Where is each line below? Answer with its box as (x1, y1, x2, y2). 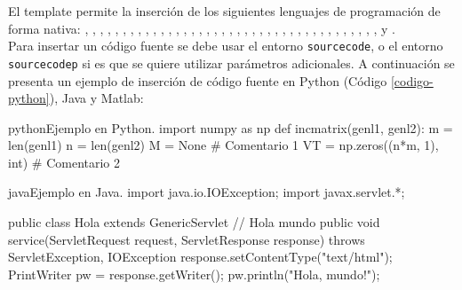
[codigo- (390, 71, 434, 90)
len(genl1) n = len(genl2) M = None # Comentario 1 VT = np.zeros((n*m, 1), (8, 136, 439, 154)
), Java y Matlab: (49, 89, 144, 107)
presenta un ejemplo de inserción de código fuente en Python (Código (8, 71, 387, 90)
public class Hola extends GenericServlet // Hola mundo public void (8, 213, 380, 231)
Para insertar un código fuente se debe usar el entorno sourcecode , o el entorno (8, 36, 443, 55)
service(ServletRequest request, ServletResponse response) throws (8, 230, 365, 248)
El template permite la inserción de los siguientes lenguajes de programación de (8, 2, 441, 20)
